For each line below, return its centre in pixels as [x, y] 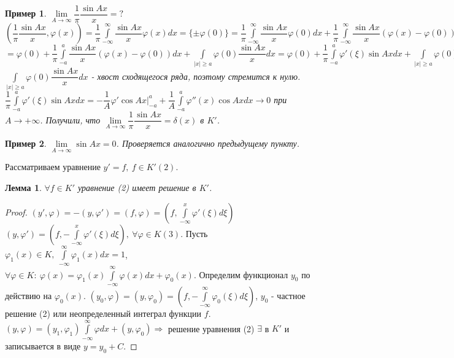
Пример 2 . [26, 143]
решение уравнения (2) [211, 328]
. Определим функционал [241, 274]
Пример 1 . [26, 13]
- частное [288, 296]
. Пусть [194, 233]
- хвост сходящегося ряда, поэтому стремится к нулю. [196, 76]
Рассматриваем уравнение [53, 167]
